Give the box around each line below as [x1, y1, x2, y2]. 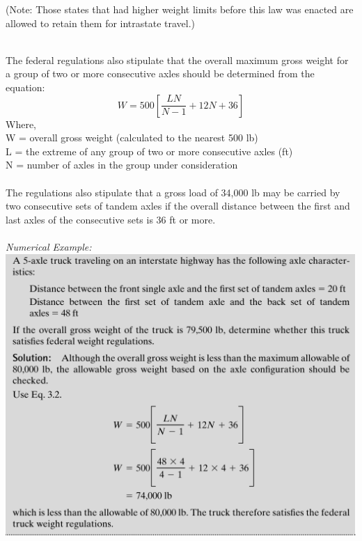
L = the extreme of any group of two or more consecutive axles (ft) [6, 143, 293, 158]
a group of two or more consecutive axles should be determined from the [6, 66, 315, 81]
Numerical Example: [6, 239, 92, 253]
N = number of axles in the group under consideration [6, 157, 238, 172]
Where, [6, 116, 36, 131]
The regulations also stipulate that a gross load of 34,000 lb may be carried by [6, 185, 340, 199]
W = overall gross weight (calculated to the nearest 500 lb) [6, 130, 258, 145]
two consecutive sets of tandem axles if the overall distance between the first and [6, 198, 350, 213]
